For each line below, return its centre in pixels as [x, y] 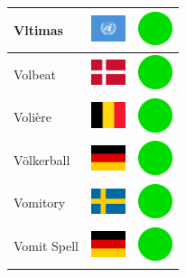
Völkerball [42, 159]
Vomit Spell [46, 246]
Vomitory [40, 203]
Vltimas [38, 29]
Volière [33, 117]
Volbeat [35, 74]
